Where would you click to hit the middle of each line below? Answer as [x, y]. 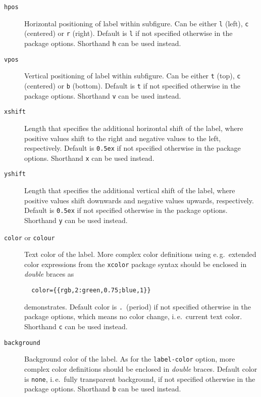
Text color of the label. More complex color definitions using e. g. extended [140, 254]
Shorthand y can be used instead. [76, 220]
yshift [15, 174]
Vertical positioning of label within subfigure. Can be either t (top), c [133, 76]
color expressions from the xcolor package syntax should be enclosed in [136, 264]
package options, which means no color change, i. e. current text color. [133, 316]
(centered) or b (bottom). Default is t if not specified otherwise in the [132, 85]
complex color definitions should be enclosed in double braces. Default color [141, 368]
